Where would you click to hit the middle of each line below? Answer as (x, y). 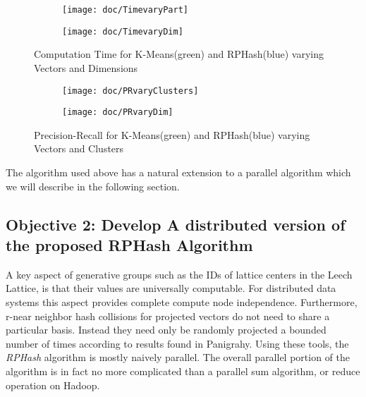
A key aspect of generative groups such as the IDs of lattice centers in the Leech (179, 274)
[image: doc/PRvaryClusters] (130, 91)
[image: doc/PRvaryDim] (118, 112)
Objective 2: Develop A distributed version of (176, 224)
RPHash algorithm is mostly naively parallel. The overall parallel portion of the (178, 357)
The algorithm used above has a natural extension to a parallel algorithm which (178, 172)
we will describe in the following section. (93, 186)
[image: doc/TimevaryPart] (125, 10)
